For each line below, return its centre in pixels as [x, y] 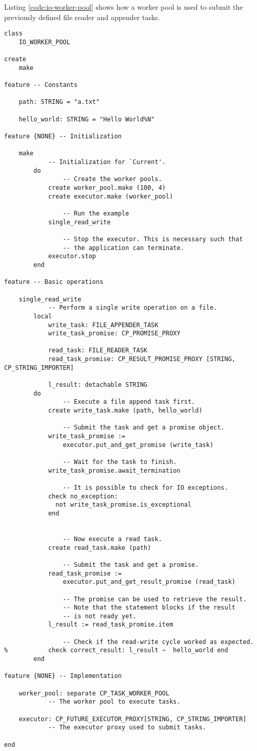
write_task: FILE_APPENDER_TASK [103, 325]
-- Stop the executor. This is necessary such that [153, 239]
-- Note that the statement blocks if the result [149, 608]
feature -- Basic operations [54, 282]
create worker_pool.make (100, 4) [107, 188]
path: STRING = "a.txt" [59, 102]
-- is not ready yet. [100, 616]
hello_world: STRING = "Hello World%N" [87, 119]
